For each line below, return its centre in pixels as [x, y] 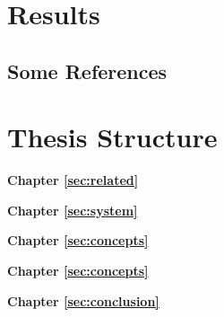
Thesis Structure [112, 137]
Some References [87, 70]
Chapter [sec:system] [73, 210]
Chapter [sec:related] [73, 180]
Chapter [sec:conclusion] [83, 300]
